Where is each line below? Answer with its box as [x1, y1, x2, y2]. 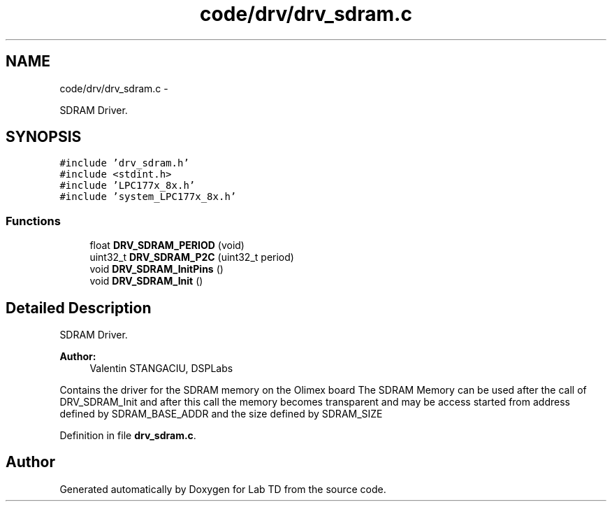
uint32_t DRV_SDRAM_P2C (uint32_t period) [89, 251, 294, 264]
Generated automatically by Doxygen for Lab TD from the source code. [59, 483, 386, 495]
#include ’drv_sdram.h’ [59, 157, 189, 169]
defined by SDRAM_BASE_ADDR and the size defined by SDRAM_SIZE [59, 408, 383, 420]
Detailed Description [6, 299, 152, 317]
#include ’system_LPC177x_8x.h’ [59, 191, 237, 203]
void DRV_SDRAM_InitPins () [89, 263, 224, 276]
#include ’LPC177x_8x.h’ [59, 180, 196, 192]
